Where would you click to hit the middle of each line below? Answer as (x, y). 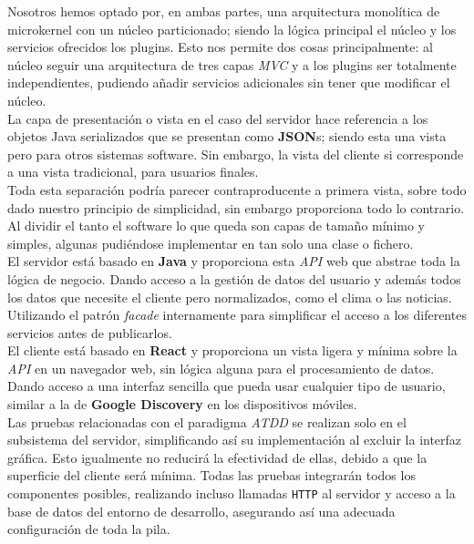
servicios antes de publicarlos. (90, 332)
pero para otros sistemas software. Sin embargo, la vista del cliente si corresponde (236, 154)
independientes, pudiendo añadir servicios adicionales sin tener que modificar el (229, 82)
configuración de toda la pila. (89, 529)
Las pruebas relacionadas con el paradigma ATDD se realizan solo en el (207, 421)
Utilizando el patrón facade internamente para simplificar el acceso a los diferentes (237, 315)
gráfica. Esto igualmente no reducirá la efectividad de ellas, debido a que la (217, 457)
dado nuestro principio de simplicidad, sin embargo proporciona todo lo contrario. (236, 207)
